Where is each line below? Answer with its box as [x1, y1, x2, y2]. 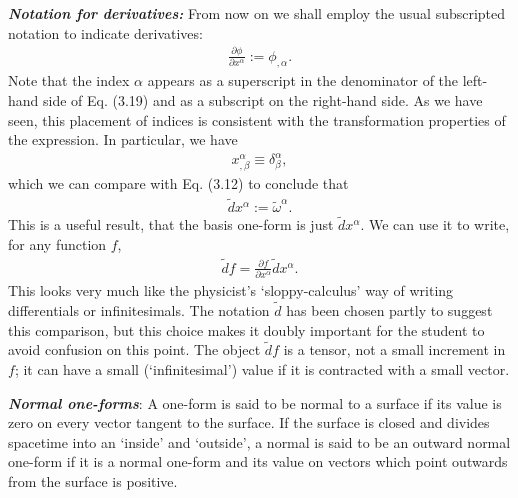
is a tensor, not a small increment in [283, 339, 506, 360]
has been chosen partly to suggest [286, 300, 493, 321]
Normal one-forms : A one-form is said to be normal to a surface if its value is [8, 392, 502, 413]
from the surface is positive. [8, 470, 178, 491]
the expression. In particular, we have [8, 129, 238, 150]
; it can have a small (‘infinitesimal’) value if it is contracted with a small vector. [14, 359, 510, 380]
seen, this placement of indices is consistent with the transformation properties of [8, 109, 506, 130]
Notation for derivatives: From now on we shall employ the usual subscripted [8, 3, 506, 23]
